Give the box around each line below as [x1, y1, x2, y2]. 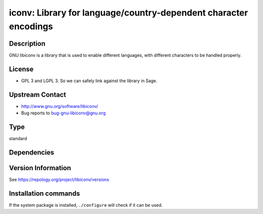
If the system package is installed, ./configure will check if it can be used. [9, 202, 163, 208]
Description [9, 39, 46, 48]
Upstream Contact [9, 90, 66, 99]
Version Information [9, 163, 71, 172]
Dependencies [9, 148, 55, 157]
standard [9, 135, 27, 141]
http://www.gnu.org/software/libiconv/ [21, 103, 98, 109]
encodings [9, 21, 53, 32]
